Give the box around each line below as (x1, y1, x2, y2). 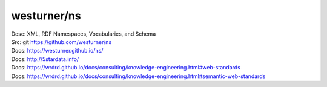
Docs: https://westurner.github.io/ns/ (11, 47, 104, 54)
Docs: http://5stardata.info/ (11, 55, 79, 63)
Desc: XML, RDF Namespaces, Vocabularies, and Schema (11, 30, 156, 37)
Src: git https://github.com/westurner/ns (11, 38, 112, 45)
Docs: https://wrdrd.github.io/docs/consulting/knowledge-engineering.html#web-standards (11, 64, 240, 71)
